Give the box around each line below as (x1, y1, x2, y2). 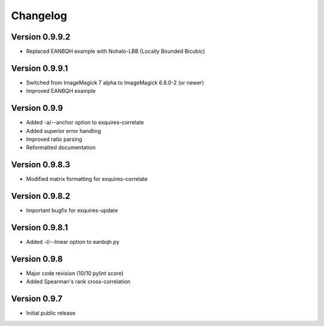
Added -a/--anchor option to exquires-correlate (26, 119, 144, 126)
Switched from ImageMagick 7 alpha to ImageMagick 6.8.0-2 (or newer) (26, 79, 204, 86)
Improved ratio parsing (26, 135, 82, 143)
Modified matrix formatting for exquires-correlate (26, 176, 148, 183)
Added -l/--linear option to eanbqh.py (26, 239, 120, 246)
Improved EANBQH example (26, 87, 96, 95)
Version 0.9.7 (11, 294, 62, 304)
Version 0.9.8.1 (11, 222, 68, 233)
